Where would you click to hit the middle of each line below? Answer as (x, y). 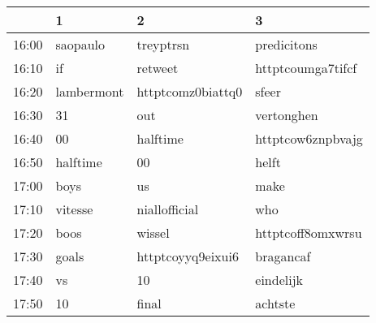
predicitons (286, 44)
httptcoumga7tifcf (306, 68)
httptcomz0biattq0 (190, 91)
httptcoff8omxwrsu (309, 233)
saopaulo (80, 44)
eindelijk (279, 280)
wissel (153, 233)
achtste (275, 303)
